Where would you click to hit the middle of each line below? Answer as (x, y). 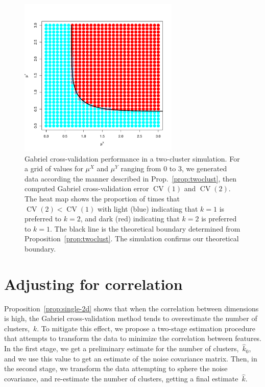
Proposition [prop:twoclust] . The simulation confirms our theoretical (132, 238)
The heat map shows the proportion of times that (102, 198)
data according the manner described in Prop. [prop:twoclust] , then (131, 178)
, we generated (204, 168)
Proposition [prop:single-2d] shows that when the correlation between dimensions (131, 308)
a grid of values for (54, 168)
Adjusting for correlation (93, 283)
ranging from (141, 168)
